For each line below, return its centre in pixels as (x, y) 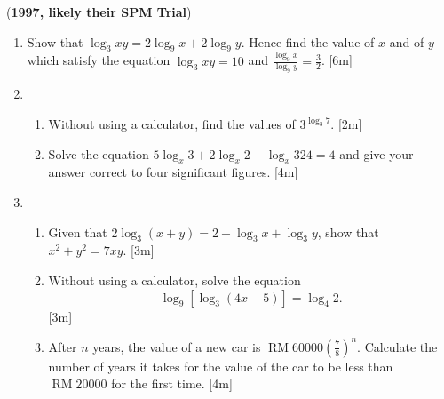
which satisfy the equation (99, 60)
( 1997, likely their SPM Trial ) (99, 12)
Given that (78, 231)
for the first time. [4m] (172, 383)
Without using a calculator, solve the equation (174, 280)
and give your (377, 153)
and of (407, 41)
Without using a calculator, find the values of (172, 124)
